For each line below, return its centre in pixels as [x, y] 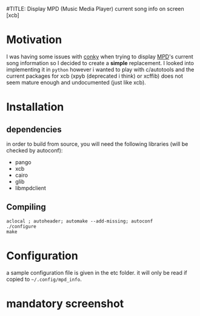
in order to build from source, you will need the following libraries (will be [97, 144]
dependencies [34, 129]
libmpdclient [31, 188]
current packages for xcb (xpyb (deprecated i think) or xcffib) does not [95, 76]
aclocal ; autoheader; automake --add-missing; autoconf [80, 221]
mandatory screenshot [65, 304]
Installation [35, 107]
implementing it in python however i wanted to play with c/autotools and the [100, 69]
